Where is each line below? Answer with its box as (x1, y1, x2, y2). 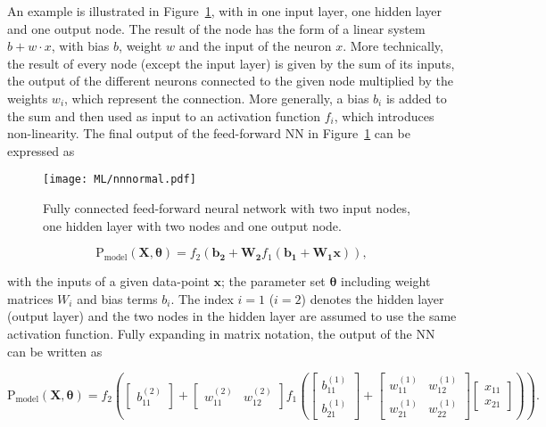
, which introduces (334, 106, 434, 125)
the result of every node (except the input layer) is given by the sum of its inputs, (7, 53, 455, 72)
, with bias (51, 37, 110, 55)
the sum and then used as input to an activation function (7, 106, 321, 125)
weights (7, 88, 48, 107)
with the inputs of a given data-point (7, 272, 210, 291)
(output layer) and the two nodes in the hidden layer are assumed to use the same (7, 307, 457, 325)
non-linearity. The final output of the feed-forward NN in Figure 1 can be (7, 124, 410, 143)
